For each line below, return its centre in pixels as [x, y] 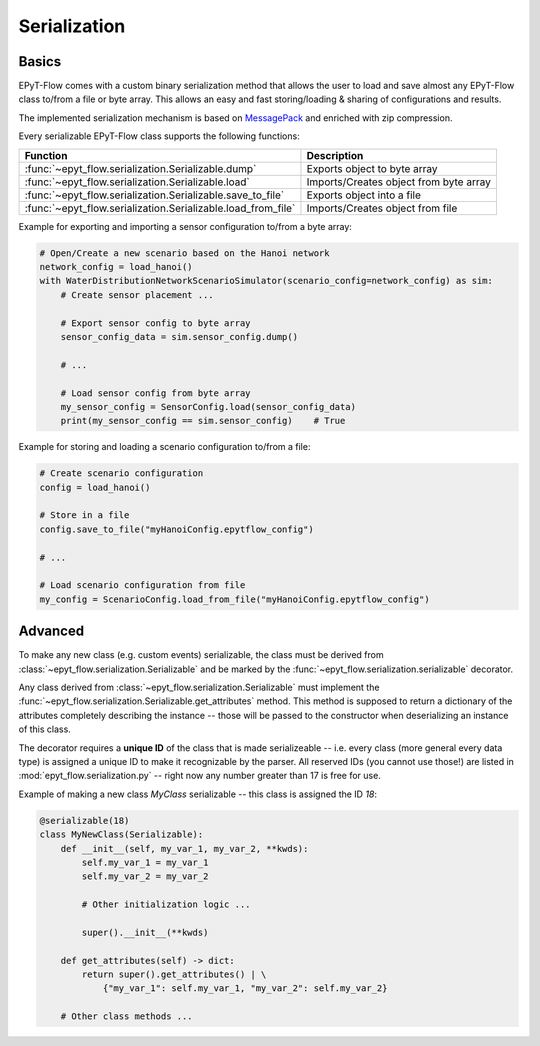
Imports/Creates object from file [382, 208]
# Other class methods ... [127, 1016]
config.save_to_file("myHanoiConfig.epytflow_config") [176, 529]
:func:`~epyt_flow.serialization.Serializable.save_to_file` [154, 195]
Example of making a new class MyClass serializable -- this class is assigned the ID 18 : [198, 794]
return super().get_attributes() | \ [174, 974]
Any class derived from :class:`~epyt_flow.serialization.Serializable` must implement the [199, 687]
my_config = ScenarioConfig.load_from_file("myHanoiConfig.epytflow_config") [234, 599]
